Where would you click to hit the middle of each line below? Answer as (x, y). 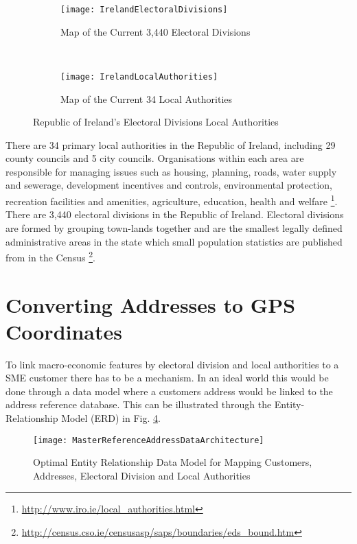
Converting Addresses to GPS (151, 304)
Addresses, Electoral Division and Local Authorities (142, 475)
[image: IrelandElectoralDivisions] (144, 10)
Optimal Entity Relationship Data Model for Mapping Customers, (173, 462)
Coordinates (64, 331)
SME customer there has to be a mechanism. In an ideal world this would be (167, 378)
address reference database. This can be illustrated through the (139, 404)
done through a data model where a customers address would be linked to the (169, 391)
